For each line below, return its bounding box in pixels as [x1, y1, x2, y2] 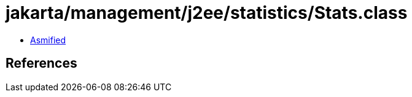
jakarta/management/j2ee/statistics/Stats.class [6, 2, 408, 23]
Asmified [30, 34, 66, 45]
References [6, 56, 77, 71]
